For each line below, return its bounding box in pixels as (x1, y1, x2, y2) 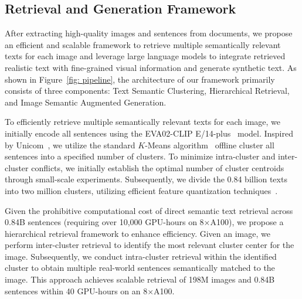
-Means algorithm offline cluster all (145, 138, 274, 151)
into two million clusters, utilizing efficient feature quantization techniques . (5, 184, 278, 196)
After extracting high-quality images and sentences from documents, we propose (5, 27, 293, 39)
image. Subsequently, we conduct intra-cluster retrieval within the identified (5, 250, 277, 262)
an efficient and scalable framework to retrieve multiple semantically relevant (5, 38, 281, 50)
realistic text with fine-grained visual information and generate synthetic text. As (5, 61, 297, 73)
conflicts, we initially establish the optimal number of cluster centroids (31, 161, 284, 174)
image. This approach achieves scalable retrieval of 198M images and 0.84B (5, 273, 275, 286)
